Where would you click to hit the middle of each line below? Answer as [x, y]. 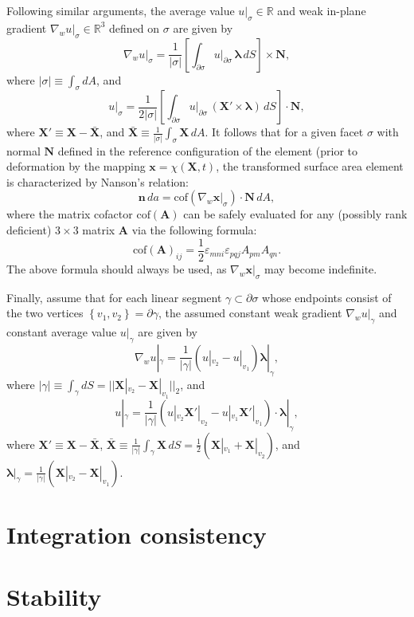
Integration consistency [137, 534]
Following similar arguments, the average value [121, 10]
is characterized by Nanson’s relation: [98, 181]
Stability [54, 597]
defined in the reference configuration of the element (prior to [208, 150]
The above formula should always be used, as [117, 268]
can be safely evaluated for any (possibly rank [295, 214]
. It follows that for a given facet [284, 132]
